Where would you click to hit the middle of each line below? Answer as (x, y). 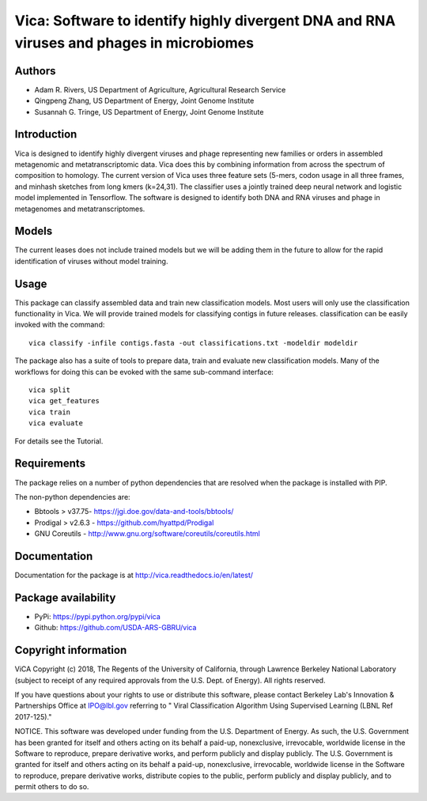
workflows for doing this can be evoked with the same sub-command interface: (144, 372)
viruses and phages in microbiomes (134, 43)
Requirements (50, 464)
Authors (35, 71)
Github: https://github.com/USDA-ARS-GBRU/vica (115, 628)
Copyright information (71, 650)
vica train (50, 412)
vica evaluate (56, 423)
